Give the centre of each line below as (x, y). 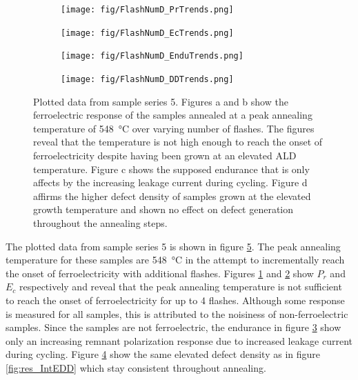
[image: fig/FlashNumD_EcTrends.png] (147, 33)
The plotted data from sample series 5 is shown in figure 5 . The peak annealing (173, 246)
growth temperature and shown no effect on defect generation (163, 209)
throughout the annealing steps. (100, 222)
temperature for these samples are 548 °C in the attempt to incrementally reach (175, 260)
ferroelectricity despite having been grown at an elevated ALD (165, 155)
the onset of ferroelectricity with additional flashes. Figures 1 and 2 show (160, 273)
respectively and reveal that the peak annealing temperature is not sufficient (181, 287)
